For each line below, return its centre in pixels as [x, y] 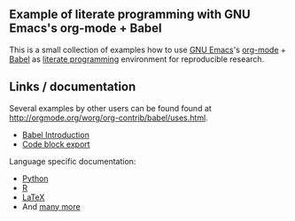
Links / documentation [73, 87]
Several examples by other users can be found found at [111, 108]
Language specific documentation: [73, 161]
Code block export [56, 144]
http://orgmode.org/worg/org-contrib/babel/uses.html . [109, 118]
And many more [51, 206]
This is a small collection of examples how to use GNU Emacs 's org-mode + [147, 50]
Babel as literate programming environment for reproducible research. [137, 59]
